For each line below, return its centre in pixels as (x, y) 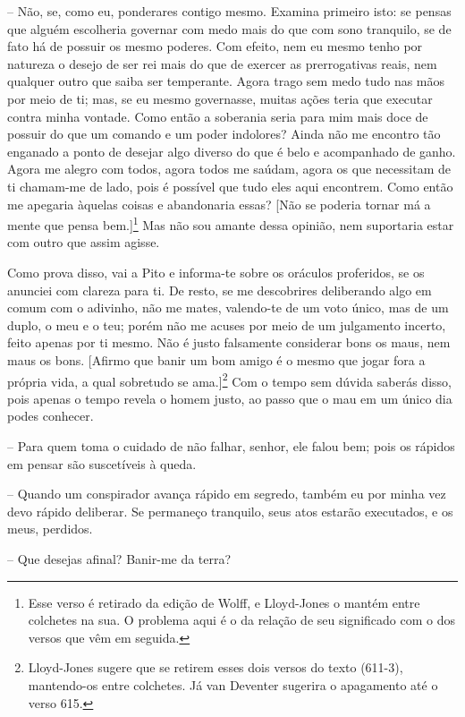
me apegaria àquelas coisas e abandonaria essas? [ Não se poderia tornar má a (219, 204)
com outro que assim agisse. (84, 242)
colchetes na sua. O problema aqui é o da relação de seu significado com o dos (241, 620)
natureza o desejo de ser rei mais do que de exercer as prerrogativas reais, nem (222, 63)
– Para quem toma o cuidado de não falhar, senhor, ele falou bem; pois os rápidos (231, 445)
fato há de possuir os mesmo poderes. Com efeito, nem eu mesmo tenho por (215, 46)
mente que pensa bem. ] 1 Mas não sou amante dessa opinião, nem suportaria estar (231, 223)
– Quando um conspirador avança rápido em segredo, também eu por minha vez (227, 494)
